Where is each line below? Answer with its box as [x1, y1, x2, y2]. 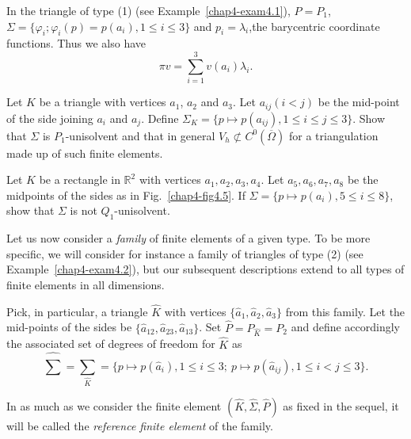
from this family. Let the [285, 303, 405, 319]
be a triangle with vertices [39, 94, 166, 110]
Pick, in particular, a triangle [6, 303, 148, 319]
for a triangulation [289, 127, 379, 143]
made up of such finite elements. [6, 144, 163, 161]
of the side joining [6, 109, 93, 126]
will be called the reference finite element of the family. [6, 417, 273, 433]
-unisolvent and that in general [65, 127, 215, 143]
